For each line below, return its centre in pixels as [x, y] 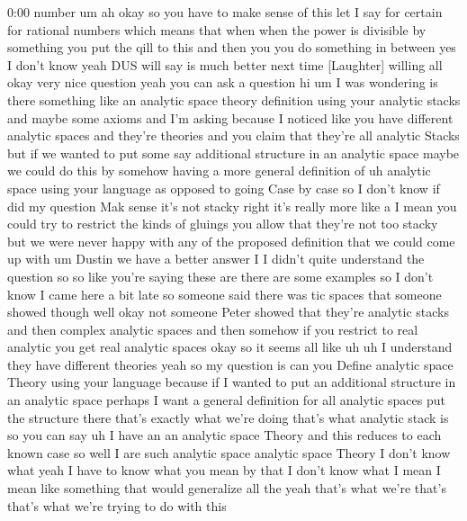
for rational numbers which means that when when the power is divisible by [217, 29]
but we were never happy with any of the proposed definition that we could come [231, 241]
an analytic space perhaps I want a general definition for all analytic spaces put [226, 400]
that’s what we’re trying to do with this [117, 505]
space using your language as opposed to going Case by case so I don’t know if [224, 188]
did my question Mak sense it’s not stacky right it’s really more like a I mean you [232, 206]
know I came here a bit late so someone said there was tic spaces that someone [225, 294]
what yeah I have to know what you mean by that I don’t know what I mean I [224, 470]
